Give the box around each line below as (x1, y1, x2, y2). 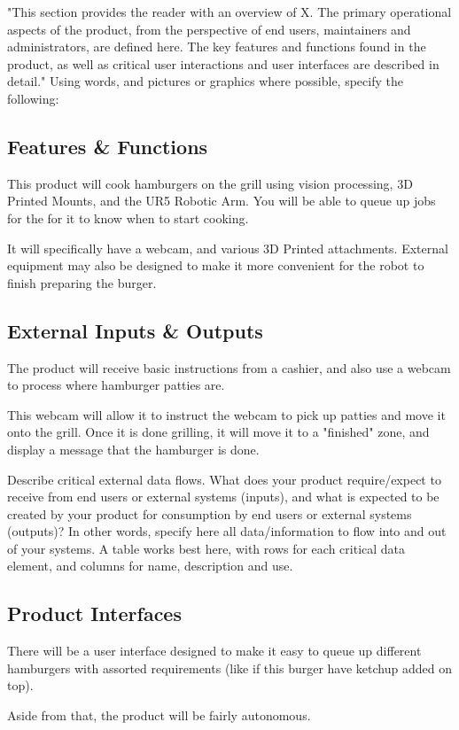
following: (7, 89, 59, 107)
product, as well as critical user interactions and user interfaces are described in (7, 54, 440, 73)
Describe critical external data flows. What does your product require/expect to (7, 470, 441, 488)
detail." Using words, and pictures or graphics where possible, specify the (7, 72, 403, 90)
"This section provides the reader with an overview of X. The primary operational (7, 3, 452, 20)
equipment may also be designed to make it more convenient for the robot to (7, 256, 424, 275)
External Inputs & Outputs (7, 316, 263, 344)
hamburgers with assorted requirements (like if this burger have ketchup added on (7, 658, 452, 677)
